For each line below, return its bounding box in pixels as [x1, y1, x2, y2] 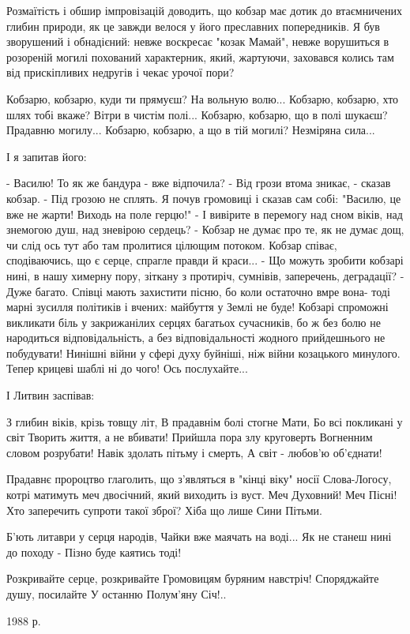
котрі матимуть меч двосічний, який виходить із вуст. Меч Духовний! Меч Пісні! [6, 486, 397, 503]
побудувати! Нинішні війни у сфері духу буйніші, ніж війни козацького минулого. [6, 344, 401, 361]
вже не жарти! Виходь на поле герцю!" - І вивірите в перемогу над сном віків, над [6, 205, 403, 222]
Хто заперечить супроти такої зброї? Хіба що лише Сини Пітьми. [6, 501, 322, 518]
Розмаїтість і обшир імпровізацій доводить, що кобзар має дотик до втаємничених [6, 2, 402, 18]
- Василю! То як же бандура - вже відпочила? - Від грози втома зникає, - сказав [6, 174, 391, 191]
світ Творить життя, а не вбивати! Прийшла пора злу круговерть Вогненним [6, 429, 373, 445]
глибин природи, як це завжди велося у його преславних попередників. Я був [6, 17, 380, 34]
